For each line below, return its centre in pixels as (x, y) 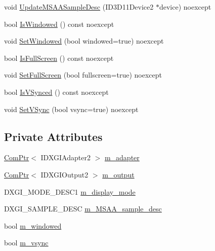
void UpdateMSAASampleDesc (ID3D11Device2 (79, 7)
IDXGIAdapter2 (66, 157)
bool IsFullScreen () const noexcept (59, 58)
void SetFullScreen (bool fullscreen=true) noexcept (83, 75)
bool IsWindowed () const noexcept (59, 24)
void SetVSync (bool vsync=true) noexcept (71, 109)
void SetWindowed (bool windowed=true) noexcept (84, 41)
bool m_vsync (26, 243)
